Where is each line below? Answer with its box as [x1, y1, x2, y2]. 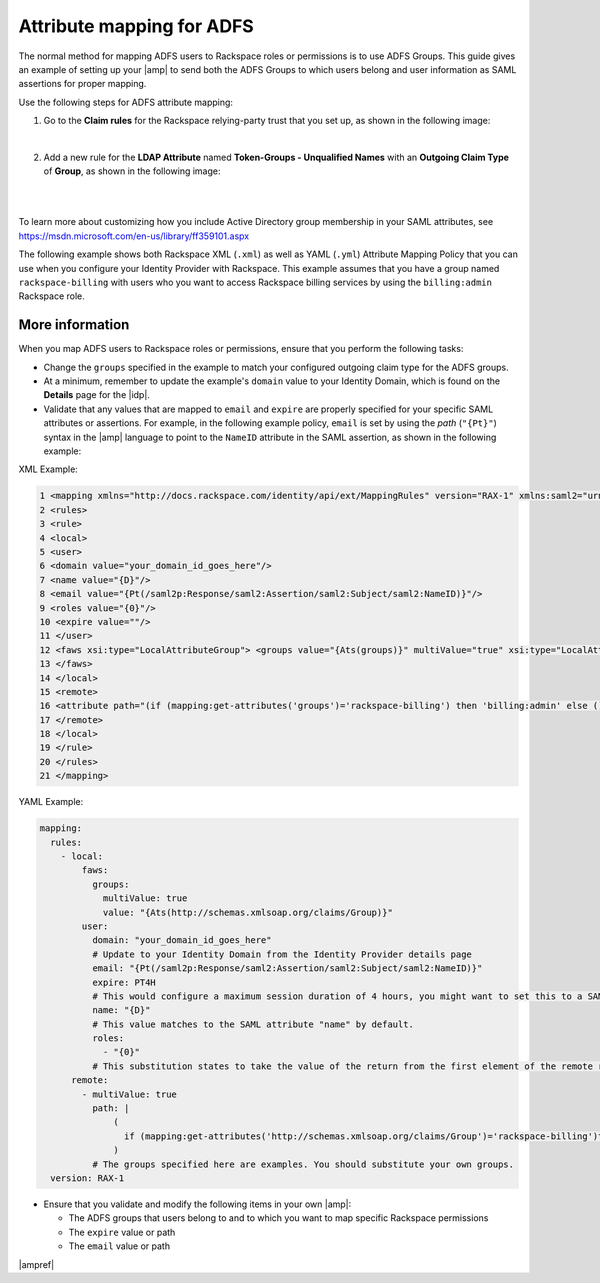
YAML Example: [18, 796, 84, 808]
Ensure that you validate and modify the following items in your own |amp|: [43, 1198, 352, 1210]
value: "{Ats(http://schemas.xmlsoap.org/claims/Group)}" [102, 906, 394, 918]
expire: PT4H [91, 976, 157, 988]
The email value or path [68, 1240, 170, 1252]
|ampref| [18, 1258, 55, 1270]
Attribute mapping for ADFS [18, 15, 254, 37]
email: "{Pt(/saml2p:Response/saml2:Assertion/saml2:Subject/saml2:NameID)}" [91, 963, 483, 974]
